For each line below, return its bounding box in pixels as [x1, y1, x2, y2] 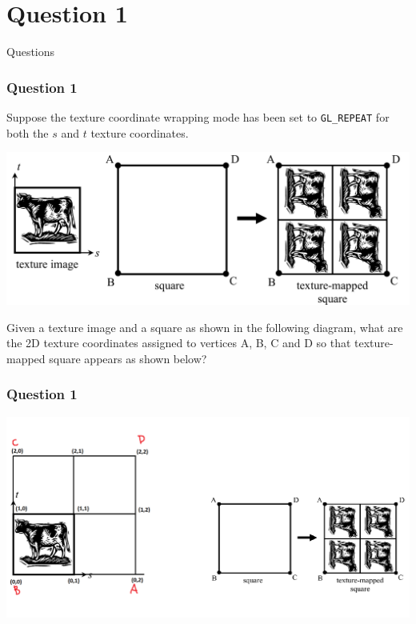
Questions [6, 43, 55, 60]
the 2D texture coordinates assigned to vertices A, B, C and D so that [6, 334, 351, 351]
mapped [6, 350, 46, 366]
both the [6, 124, 49, 141]
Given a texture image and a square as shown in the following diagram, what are [6, 318, 403, 335]
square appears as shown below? [49, 350, 207, 366]
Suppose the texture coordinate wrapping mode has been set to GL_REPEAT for [6, 108, 390, 125]
